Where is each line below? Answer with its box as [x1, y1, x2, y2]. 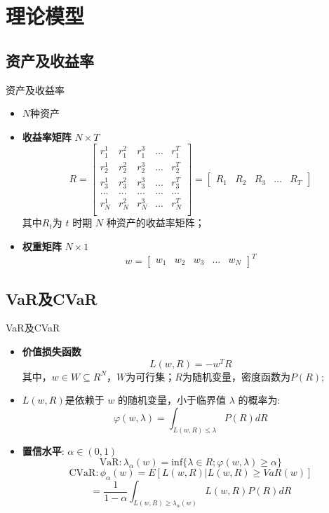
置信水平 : [22, 443, 65, 458]
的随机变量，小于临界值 [118, 392, 227, 407]
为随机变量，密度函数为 [182, 369, 290, 383]
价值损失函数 [22, 343, 81, 358]
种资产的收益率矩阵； [106, 215, 205, 230]
